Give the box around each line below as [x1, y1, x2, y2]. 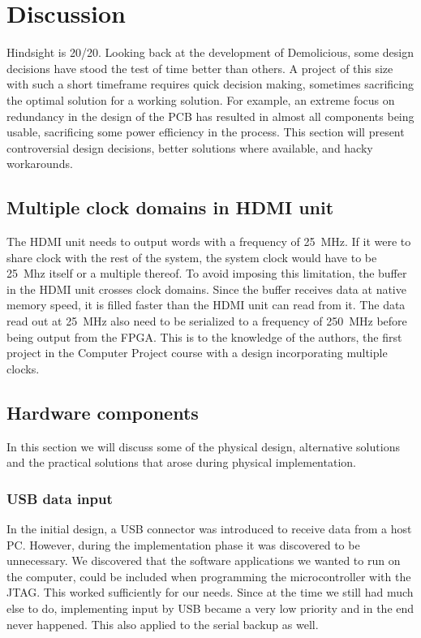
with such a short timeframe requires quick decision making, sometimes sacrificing [6, 75, 414, 93]
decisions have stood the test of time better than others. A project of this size [6, 59, 393, 76]
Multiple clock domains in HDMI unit [6, 195, 334, 220]
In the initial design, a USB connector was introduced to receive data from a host [6, 520, 412, 537]
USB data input [6, 488, 113, 508]
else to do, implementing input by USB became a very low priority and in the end [6, 600, 415, 616]
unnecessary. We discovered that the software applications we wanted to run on [6, 552, 401, 569]
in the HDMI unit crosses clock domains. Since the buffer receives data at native [6, 280, 406, 297]
